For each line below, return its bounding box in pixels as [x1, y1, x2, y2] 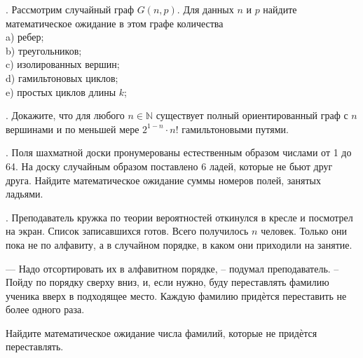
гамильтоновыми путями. [181, 121, 289, 136]
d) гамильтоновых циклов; [6, 70, 118, 85]
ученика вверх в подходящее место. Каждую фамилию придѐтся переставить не [6, 288, 347, 303]
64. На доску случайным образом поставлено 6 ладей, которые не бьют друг [6, 158, 333, 173]
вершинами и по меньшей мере [6, 121, 139, 136]
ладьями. [6, 186, 43, 201]
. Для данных [177, 2, 234, 16]
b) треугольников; [6, 43, 82, 57]
